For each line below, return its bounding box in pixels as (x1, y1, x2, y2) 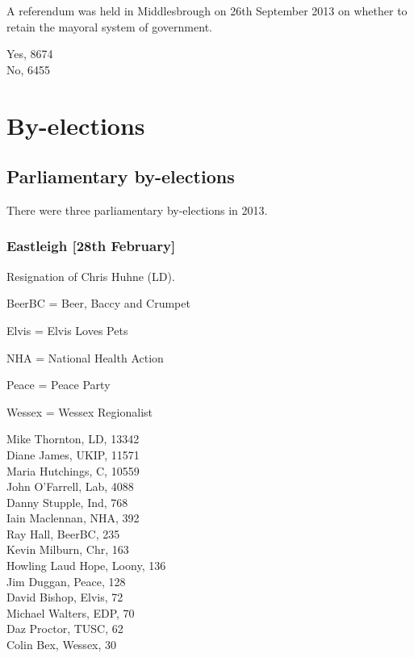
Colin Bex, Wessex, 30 (6, 636, 117, 653)
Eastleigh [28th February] (6, 236, 176, 256)
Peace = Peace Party (6, 376, 111, 393)
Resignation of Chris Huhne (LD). (6, 267, 175, 284)
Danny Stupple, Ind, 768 (6, 493, 128, 510)
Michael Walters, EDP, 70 (6, 604, 135, 621)
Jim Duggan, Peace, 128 (6, 572, 126, 589)
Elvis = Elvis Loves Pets (6, 321, 128, 338)
